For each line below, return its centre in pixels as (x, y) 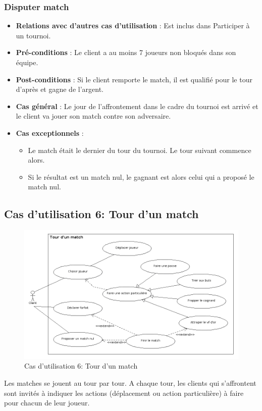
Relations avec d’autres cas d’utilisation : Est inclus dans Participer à (133, 25)
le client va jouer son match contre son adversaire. (93, 116)
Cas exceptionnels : (50, 133)
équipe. (27, 62)
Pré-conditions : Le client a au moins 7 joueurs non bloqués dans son (126, 52)
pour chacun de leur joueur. (47, 403)
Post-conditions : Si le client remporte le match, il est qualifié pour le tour (134, 79)
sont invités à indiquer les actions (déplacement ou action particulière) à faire (124, 393)
